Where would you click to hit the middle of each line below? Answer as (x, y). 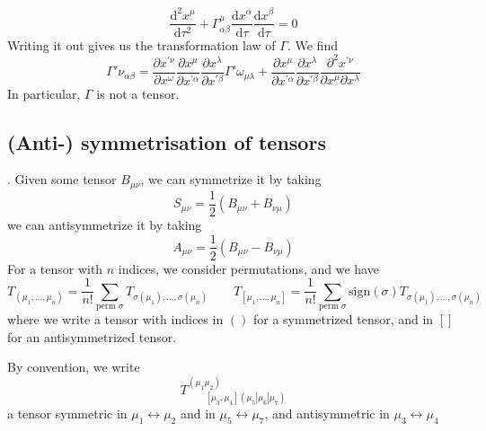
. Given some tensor (62, 179)
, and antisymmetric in (327, 413)
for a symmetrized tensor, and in (343, 319)
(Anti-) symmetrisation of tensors (167, 141)
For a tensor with (55, 268)
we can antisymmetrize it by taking (105, 224)
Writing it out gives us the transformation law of (141, 44)
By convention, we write (74, 367)
